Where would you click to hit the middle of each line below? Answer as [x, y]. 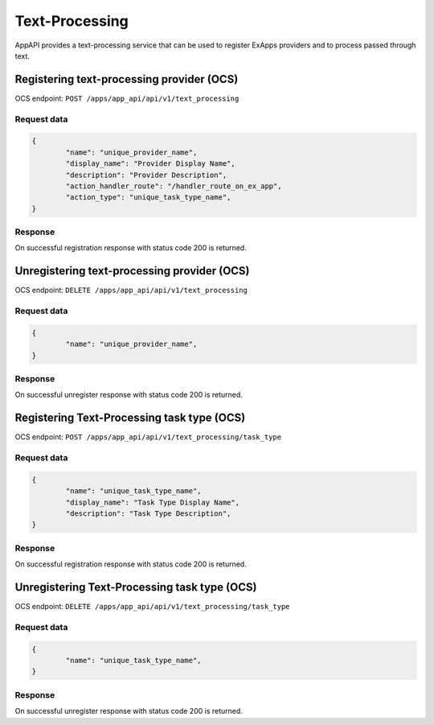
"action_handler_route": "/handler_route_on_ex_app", [174, 186]
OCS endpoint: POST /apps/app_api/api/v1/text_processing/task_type [148, 437]
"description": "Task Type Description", [148, 514]
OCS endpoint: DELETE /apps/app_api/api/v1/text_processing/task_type [152, 607]
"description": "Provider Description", [146, 175]
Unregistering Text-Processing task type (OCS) [136, 587]
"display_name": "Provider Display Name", [151, 164]
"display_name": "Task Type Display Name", [153, 502]
